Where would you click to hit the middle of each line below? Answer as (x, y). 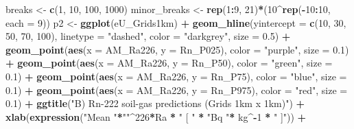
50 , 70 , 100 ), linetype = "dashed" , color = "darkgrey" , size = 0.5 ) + (148, 36)
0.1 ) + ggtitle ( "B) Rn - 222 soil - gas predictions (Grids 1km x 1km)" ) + (155, 103)
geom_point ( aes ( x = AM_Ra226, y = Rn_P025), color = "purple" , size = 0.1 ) (177, 49)
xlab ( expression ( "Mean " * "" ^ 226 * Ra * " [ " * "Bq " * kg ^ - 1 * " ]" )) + (156, 116)
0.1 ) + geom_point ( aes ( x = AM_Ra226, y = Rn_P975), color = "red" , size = (177, 90)
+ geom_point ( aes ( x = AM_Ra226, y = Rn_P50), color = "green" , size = (169, 63)
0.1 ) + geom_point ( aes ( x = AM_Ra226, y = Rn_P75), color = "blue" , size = (176, 76)
